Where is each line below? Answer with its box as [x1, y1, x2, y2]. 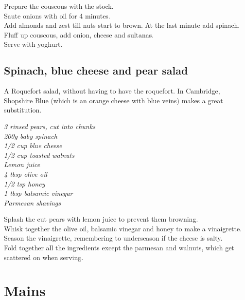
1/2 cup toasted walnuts [4, 150, 74, 160]
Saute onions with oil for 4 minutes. [4, 10, 110, 20]
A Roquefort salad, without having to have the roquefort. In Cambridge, [4, 86, 220, 96]
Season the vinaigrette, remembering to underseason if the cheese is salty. [4, 233, 223, 243]
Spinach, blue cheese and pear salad [4, 63, 188, 78]
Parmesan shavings [4, 197, 61, 207]
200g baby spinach [4, 131, 57, 141]
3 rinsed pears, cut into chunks [4, 121, 95, 131]
